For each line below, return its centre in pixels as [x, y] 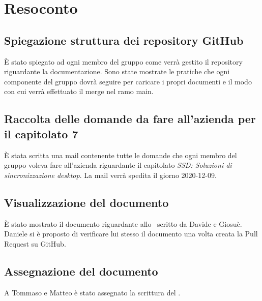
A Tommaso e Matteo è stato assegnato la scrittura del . [92, 292]
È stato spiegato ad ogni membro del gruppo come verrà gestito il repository [123, 61]
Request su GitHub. [35, 243]
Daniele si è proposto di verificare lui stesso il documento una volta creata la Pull [131, 234]
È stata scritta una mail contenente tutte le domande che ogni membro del [121, 155]
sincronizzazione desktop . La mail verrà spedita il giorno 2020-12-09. [110, 175]
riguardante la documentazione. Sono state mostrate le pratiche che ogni [117, 71]
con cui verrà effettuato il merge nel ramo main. [79, 91]
